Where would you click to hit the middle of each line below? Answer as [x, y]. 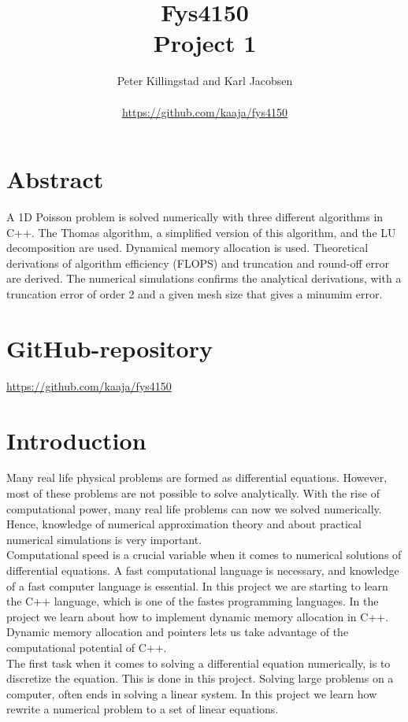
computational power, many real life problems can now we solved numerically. [194, 508]
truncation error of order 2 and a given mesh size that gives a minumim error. [195, 294]
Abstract [55, 179]
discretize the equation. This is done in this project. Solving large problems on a [200, 678]
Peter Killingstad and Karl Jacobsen [205, 81]
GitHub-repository [109, 348]
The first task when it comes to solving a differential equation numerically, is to [198, 663]
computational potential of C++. [87, 647]
